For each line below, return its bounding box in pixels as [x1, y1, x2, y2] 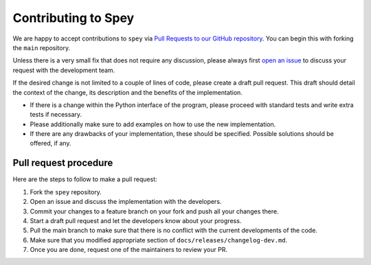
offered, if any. [30, 139, 71, 148]
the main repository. [12, 43, 71, 51]
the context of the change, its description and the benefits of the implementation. [12, 88, 243, 96]
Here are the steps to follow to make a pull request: [12, 175, 157, 183]
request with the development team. [12, 66, 115, 74]
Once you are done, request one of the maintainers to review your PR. [30, 246, 228, 254]
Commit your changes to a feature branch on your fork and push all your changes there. [30, 207, 279, 216]
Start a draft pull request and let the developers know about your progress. [30, 216, 242, 224]
